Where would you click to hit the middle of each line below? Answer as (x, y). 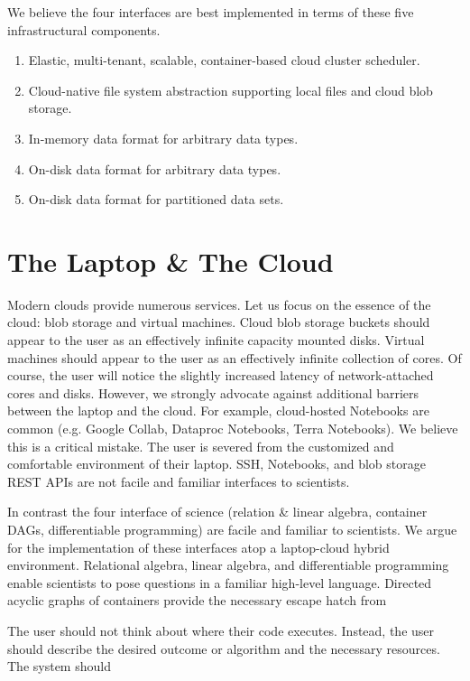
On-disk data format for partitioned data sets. (156, 199)
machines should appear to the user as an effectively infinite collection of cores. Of (235, 357)
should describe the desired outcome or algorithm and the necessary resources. (224, 648)
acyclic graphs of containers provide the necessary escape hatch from (197, 600)
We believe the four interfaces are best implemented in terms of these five (211, 12)
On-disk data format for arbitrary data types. (155, 168)
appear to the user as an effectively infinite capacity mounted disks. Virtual (216, 340)
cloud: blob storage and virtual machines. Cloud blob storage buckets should (219, 322)
